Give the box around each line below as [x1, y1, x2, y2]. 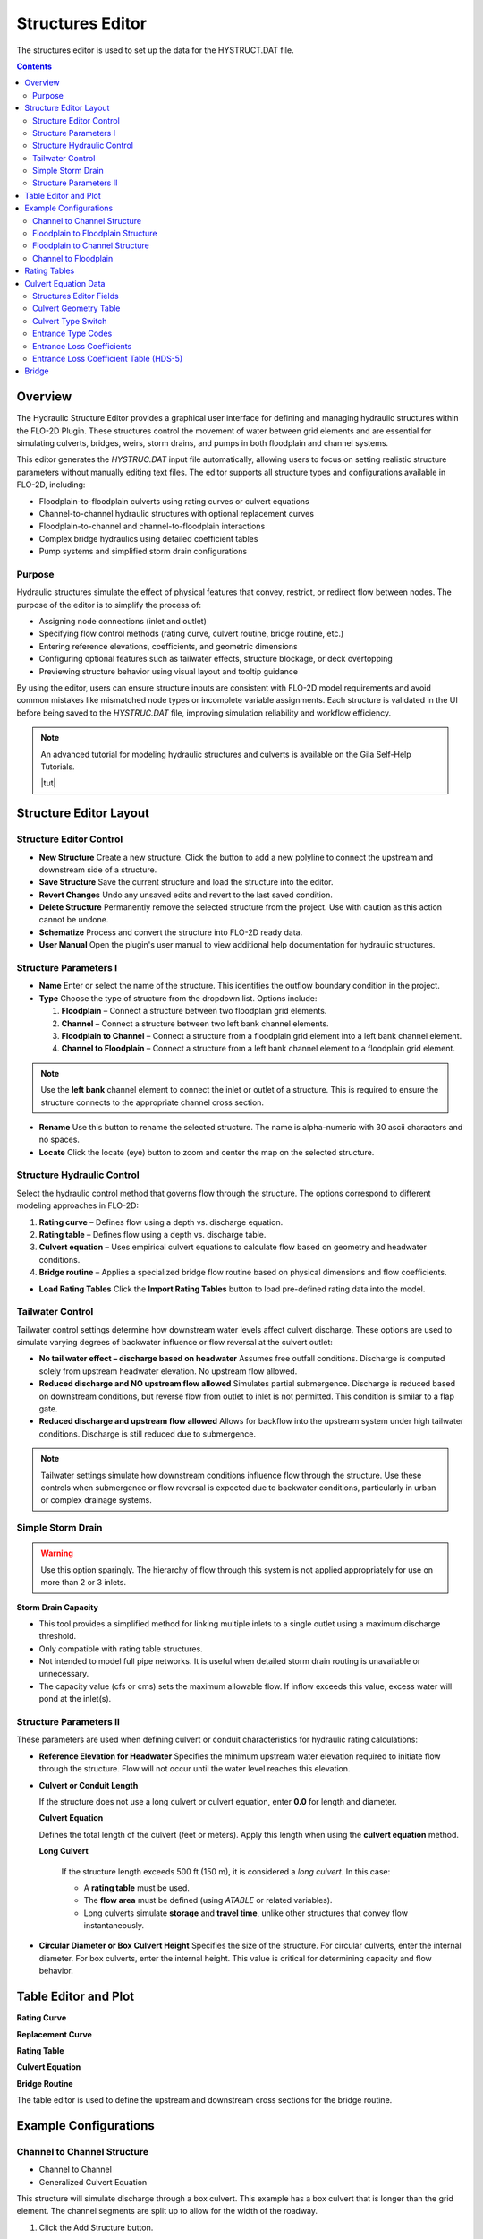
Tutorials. [40, 761, 75, 772]
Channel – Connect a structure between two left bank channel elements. [61, 1017, 330, 1029]
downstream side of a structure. [38, 864, 157, 875]
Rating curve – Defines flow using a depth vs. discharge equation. [38, 1216, 284, 1227]
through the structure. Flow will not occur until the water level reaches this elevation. [38, 1763, 351, 1774]
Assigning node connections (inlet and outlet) [38, 616, 208, 627]
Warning [40, 1548, 73, 1558]
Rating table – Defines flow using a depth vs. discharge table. [38, 1229, 267, 1240]
